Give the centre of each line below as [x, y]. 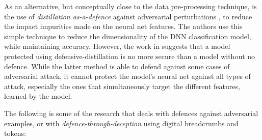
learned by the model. [38, 96]
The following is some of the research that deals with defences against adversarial [131, 113]
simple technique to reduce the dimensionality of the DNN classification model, [128, 36]
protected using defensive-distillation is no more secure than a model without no [130, 56]
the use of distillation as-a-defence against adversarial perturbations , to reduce [128, 16]
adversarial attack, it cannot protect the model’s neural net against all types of [127, 76]
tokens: [15, 133]
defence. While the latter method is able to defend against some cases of [117, 66]
